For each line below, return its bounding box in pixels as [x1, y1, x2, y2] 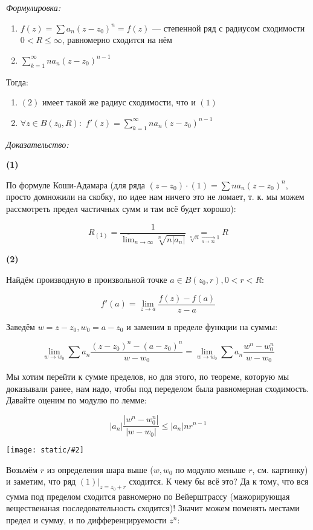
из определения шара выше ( [47, 463, 153, 475]
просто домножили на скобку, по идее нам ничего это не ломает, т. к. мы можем [6, 190, 305, 203]
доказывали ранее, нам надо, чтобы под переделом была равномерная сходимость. [6, 382, 309, 394]
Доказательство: [6, 137, 69, 150]
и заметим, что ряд [6, 475, 76, 488]
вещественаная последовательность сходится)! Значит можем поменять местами [6, 502, 300, 514]
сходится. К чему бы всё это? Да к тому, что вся [129, 475, 309, 488]
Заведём [6, 320, 35, 333]
